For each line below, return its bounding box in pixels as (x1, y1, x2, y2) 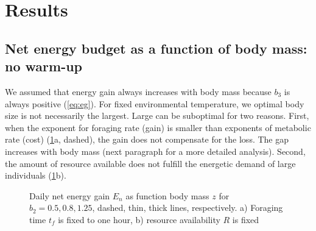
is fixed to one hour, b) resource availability (58, 213, 220, 226)
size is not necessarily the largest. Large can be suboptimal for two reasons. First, (5, 109, 309, 122)
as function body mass (125, 189, 209, 202)
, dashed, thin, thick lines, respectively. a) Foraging (92, 201, 283, 214)
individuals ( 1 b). (5, 169, 66, 182)
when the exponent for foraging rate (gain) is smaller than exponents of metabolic (5, 121, 311, 133)
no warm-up (5, 57, 83, 76)
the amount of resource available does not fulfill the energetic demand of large (5, 157, 296, 169)
